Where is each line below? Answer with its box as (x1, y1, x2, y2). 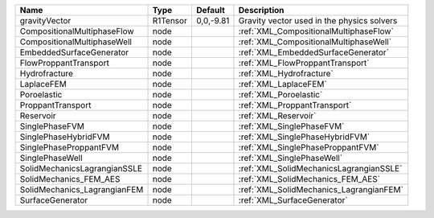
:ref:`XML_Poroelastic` (238, 89, 323, 100)
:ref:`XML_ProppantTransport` (238, 100, 352, 110)
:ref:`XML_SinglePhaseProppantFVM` (238, 142, 379, 153)
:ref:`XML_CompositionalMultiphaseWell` (238, 36, 392, 47)
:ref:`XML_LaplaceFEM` (238, 79, 327, 89)
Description (238, 5, 285, 15)
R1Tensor (152, 15, 188, 26)
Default (195, 5, 225, 15)
